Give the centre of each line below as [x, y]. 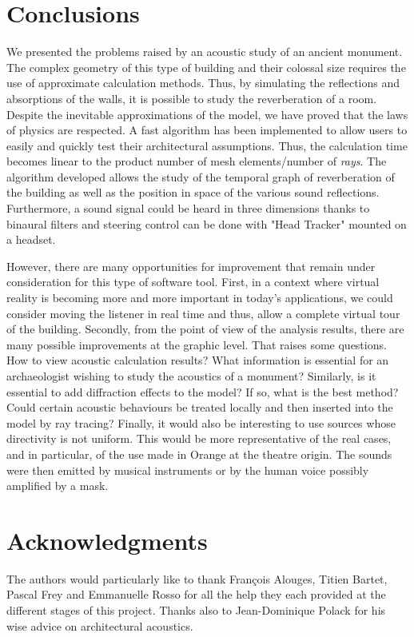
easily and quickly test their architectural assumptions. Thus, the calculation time [207, 145]
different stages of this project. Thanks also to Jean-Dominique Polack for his [196, 610]
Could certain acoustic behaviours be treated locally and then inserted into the [200, 407]
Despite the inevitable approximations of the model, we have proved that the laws [207, 114]
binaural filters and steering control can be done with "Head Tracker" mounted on [207, 223]
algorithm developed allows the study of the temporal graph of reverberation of [201, 176]
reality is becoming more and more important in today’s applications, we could [200, 298]
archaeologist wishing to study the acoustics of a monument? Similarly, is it [191, 376]
